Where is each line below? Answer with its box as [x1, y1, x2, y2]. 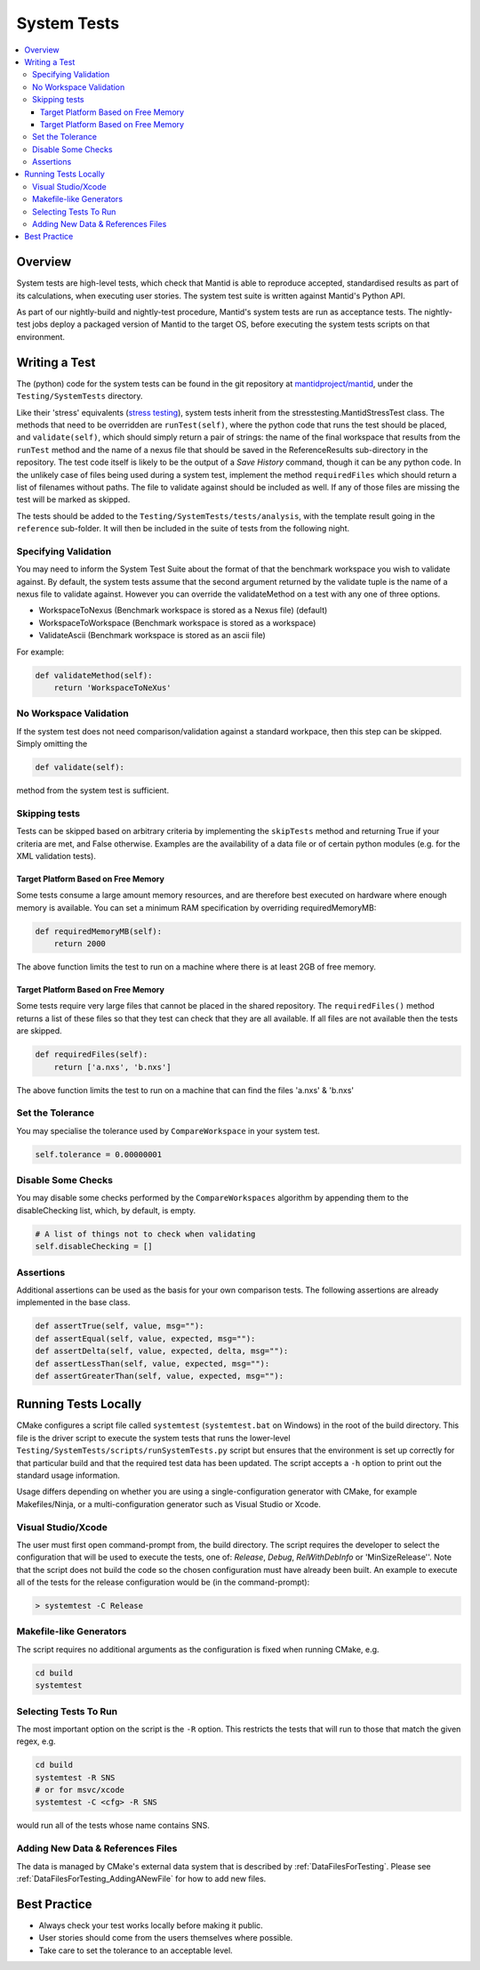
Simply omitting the [16, 739, 88, 750]
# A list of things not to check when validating [35, 1228, 256, 1239]
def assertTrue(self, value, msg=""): [35, 1321, 204, 1331]
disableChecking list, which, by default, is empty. [16, 1204, 196, 1215]
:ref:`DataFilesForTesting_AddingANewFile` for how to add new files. [16, 1873, 267, 1884]
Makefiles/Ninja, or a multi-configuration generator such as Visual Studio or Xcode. [16, 1498, 322, 1509]
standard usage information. [16, 1470, 120, 1480]
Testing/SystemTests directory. [16, 391, 143, 401]
